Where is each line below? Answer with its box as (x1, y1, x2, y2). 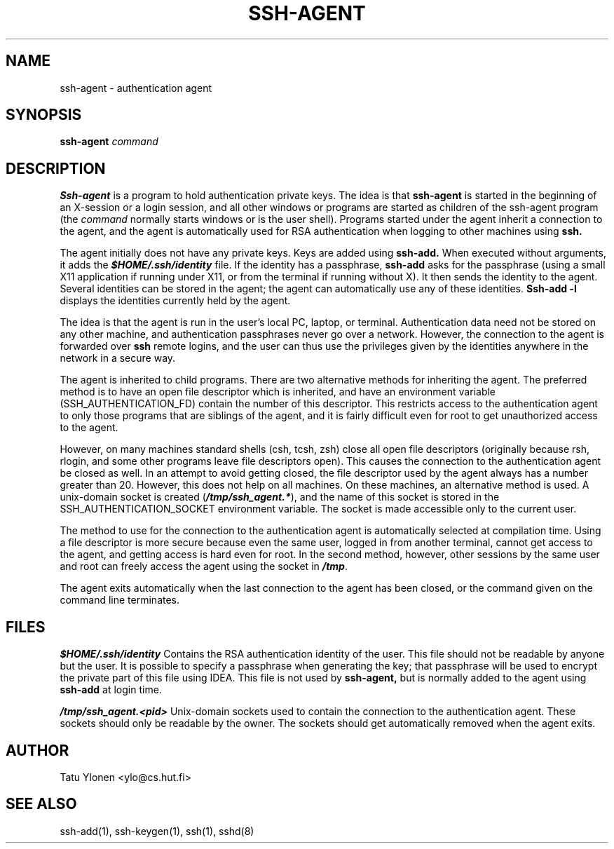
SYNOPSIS (6, 106, 82, 124)
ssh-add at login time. (60, 684, 162, 696)
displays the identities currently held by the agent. (60, 294, 291, 307)
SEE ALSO (6, 795, 77, 813)
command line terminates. (60, 594, 180, 606)
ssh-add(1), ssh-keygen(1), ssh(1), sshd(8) (60, 824, 254, 837)
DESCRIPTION (6, 159, 106, 177)
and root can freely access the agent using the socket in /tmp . (60, 560, 348, 573)
